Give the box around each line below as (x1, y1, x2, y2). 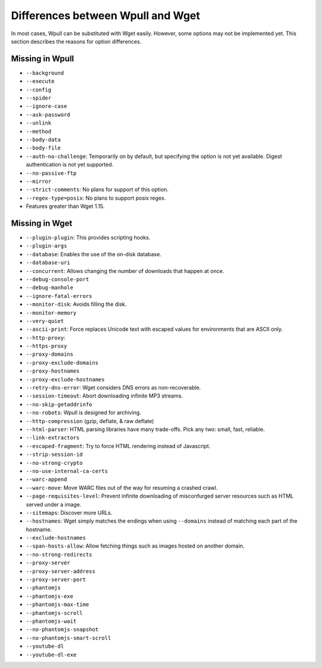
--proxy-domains (26, 351, 74, 358)
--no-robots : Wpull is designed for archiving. (26, 409, 141, 417)
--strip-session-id (26, 451, 83, 458)
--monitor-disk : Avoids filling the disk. (26, 301, 127, 308)
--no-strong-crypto (26, 459, 83, 466)
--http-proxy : (26, 334, 66, 341)
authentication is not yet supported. (26, 161, 114, 168)
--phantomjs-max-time (26, 601, 89, 608)
